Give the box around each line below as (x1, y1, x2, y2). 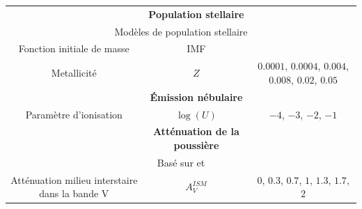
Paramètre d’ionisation (25, 107, 123, 121)
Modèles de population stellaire (114, 24, 248, 38)
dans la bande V (39, 186, 109, 201)
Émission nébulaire (150, 89, 243, 104)
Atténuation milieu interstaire (10, 172, 138, 187)
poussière (173, 138, 219, 152)
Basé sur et (157, 155, 205, 169)
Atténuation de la (152, 124, 239, 139)
